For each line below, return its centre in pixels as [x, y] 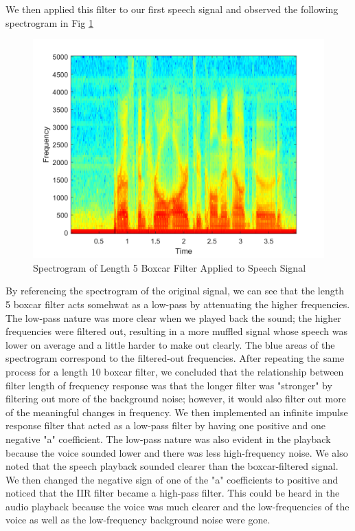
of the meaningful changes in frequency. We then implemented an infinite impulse [177, 412]
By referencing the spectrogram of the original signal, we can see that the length [175, 291]
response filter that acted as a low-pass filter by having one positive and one [166, 425]
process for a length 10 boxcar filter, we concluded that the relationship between [175, 371]
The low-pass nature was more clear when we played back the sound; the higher [173, 317]
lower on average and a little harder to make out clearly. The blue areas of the [170, 344]
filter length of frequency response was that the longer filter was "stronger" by [169, 385]
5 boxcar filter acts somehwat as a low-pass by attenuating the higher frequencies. [178, 304]
